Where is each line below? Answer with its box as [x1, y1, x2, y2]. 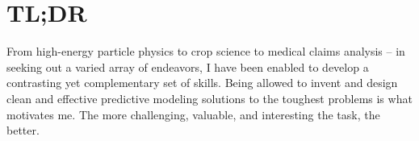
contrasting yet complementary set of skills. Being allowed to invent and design [6, 74, 398, 91]
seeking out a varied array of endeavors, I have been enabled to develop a [6, 58, 369, 75]
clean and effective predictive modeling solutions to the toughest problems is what [6, 89, 413, 106]
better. [6, 122, 40, 139]
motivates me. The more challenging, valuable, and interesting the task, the [6, 106, 380, 122]
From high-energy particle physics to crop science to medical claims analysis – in [6, 43, 405, 60]
